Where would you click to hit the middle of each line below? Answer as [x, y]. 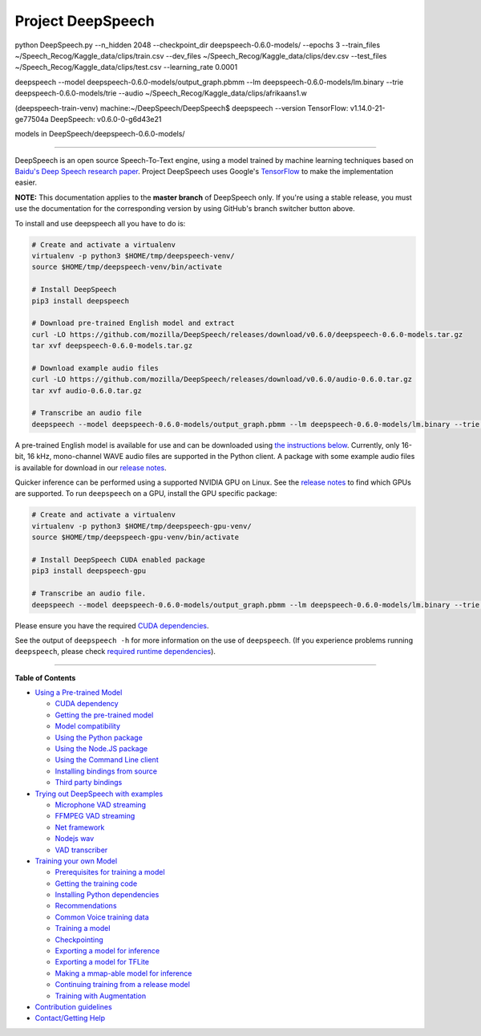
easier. [26, 183]
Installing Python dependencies [107, 895]
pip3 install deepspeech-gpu [89, 571]
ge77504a [32, 119]
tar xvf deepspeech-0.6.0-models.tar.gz [112, 346]
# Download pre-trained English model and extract [133, 323]
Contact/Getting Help [70, 1018]
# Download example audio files [95, 368]
